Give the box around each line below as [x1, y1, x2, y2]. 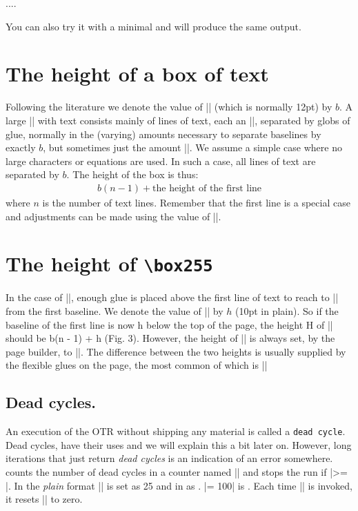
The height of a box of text [6, 59, 269, 88]
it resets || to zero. [6, 492, 83, 506]
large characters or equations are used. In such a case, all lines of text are [6, 153, 316, 168]
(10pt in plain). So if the [235, 303, 339, 318]
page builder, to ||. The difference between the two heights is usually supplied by [6, 344, 346, 358]
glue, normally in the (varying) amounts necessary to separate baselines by [6, 126, 321, 141]
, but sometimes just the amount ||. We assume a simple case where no [43, 140, 342, 155]
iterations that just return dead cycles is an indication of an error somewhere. [6, 451, 333, 465]
